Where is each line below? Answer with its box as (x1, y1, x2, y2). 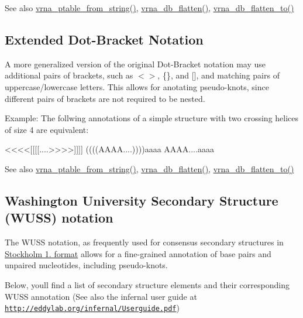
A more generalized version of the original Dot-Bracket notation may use (5, 57, 266, 70)
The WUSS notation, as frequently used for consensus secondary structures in (5, 236, 284, 248)
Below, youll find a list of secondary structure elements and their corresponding (5, 278, 290, 290)
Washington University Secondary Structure (5, 191, 278, 209)
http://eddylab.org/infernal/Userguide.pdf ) (5, 302, 180, 314)
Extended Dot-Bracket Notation (5, 30, 204, 48)
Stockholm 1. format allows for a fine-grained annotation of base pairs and (5, 247, 271, 259)
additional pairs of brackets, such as (5, 69, 133, 81)
